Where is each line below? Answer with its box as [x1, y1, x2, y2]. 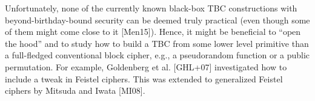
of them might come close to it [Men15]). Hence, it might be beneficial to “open [5, 25, 301, 38]
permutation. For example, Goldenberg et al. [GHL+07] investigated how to [5, 60, 287, 73]
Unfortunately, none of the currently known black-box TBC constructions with [5, 2, 297, 14]
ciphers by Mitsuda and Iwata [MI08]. [5, 84, 145, 97]
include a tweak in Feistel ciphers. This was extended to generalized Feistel [5, 72, 283, 85]
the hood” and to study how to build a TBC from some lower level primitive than [5, 37, 309, 49]
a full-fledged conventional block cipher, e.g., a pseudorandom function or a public [5, 49, 310, 61]
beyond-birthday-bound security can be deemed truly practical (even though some [5, 13, 310, 26]
